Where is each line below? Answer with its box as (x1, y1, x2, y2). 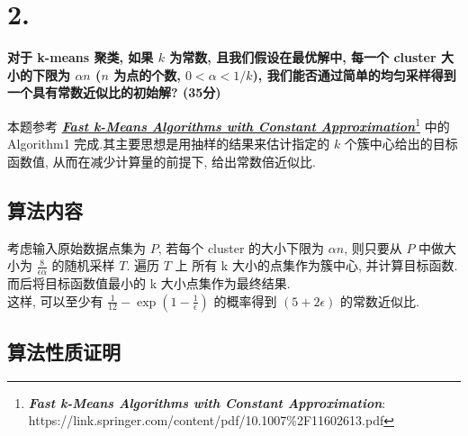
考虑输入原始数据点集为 (7, 238, 146, 257)
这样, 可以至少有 (7, 291, 103, 310)
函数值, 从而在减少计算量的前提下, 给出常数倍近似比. (7, 151, 316, 170)
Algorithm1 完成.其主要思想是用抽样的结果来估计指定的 (7, 134, 330, 153)
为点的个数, (113, 65, 181, 84)
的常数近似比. (340, 291, 419, 310)
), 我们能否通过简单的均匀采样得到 (252, 65, 456, 84)
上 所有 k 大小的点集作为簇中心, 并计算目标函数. (175, 256, 458, 275)
